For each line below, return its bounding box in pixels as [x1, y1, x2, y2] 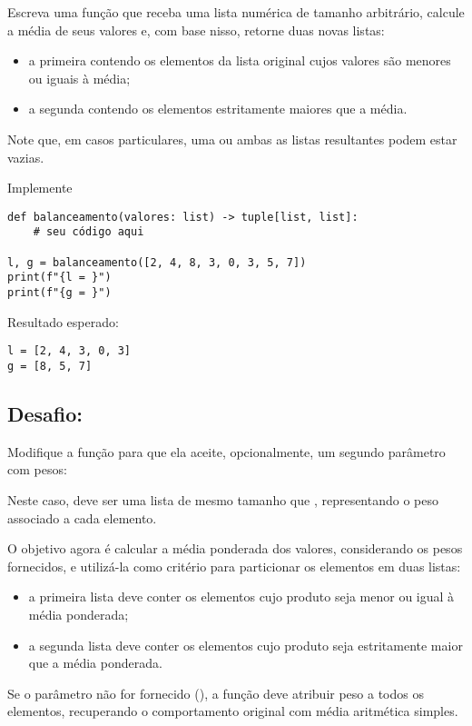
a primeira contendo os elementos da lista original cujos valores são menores [28, 51, 451, 70]
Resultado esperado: [7, 312, 119, 331]
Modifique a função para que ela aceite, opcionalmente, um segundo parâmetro [7, 442, 446, 461]
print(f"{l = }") [7, 271, 112, 284]
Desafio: [7, 399, 84, 427]
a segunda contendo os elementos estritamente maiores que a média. [28, 99, 408, 118]
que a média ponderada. [28, 653, 162, 672]
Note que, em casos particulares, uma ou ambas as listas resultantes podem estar [7, 129, 457, 148]
